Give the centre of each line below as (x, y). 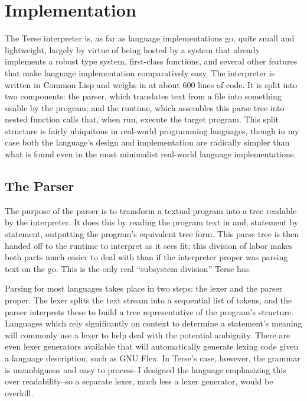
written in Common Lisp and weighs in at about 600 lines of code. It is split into (151, 84)
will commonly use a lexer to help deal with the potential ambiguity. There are (148, 334)
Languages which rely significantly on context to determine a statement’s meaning (153, 323)
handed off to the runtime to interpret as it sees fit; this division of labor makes (149, 245)
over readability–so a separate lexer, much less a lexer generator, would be (139, 381)
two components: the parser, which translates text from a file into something (143, 96)
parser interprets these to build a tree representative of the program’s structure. (149, 311)
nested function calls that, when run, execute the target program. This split (142, 119)
